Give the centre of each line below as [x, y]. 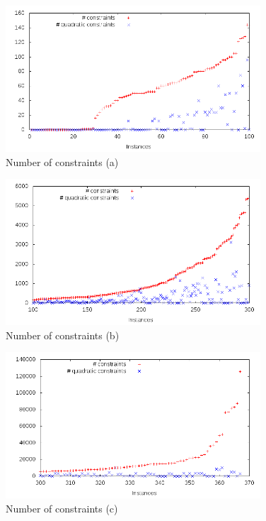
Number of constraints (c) [62, 508]
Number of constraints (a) [62, 161]
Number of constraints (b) [63, 335]
